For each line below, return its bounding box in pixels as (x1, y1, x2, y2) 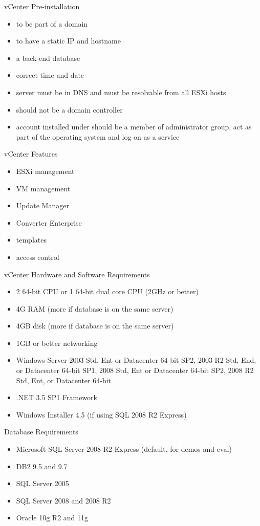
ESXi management (16, 165, 75, 176)
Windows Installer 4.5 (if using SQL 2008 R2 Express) (16, 409, 187, 420)
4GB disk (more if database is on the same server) (16, 320, 174, 331)
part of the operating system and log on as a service (16, 131, 180, 142)
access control (16, 251, 59, 262)
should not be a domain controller (16, 104, 123, 115)
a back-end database (16, 52, 80, 63)
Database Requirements (4, 426, 78, 437)
